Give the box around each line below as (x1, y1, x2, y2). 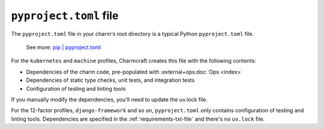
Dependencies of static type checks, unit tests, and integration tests (26, 76, 195, 84)
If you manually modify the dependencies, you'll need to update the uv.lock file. (11, 96, 208, 103)
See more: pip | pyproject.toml (26, 44, 101, 51)
